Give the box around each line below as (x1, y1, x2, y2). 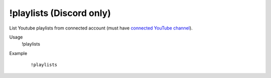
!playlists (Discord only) (9, 7, 111, 18)
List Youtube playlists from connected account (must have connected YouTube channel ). (9, 25, 193, 31)
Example (9, 50, 28, 56)
